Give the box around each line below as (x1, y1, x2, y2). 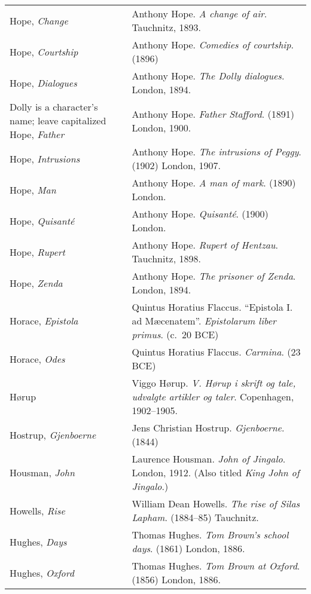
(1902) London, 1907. (132, 158, 221, 172)
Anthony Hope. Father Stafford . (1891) (132, 106, 294, 121)
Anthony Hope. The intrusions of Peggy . (132, 145, 301, 158)
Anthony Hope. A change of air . (132, 7, 267, 20)
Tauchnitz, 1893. (132, 20, 201, 34)
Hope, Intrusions (10, 151, 80, 166)
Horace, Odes (10, 351, 65, 366)
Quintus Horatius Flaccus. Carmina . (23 (132, 345, 301, 359)
